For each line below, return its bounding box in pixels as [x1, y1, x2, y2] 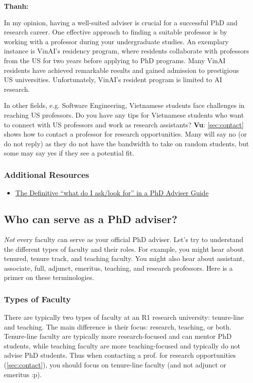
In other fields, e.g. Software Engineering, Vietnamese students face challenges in [4, 100, 245, 110]
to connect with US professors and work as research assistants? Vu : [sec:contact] [4, 119, 244, 129]
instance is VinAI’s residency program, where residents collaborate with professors [4, 46, 249, 56]
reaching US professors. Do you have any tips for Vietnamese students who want [4, 109, 244, 120]
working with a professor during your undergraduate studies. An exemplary [4, 36, 229, 46]
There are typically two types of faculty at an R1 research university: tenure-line [4, 312, 244, 322]
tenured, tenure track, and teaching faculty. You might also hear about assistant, [4, 253, 245, 263]
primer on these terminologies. [4, 272, 94, 282]
